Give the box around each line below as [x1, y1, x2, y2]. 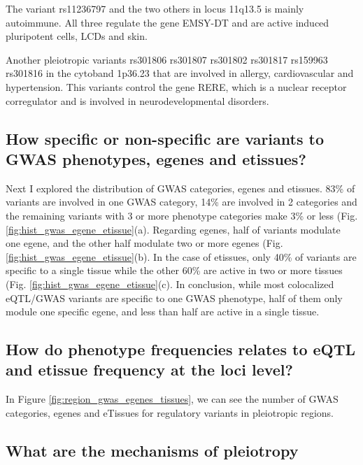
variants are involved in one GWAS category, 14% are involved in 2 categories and [6, 194, 357, 209]
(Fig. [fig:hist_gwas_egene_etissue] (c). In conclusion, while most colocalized [6, 276, 334, 291]
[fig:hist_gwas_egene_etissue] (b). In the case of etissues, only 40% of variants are [6, 249, 357, 264]
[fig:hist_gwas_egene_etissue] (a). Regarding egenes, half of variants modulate [6, 222, 341, 236]
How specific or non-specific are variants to [6, 127, 324, 149]
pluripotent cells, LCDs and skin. [6, 29, 148, 43]
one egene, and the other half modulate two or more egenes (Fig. [6, 236, 283, 250]
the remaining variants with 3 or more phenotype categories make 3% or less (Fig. [6, 208, 358, 222]
